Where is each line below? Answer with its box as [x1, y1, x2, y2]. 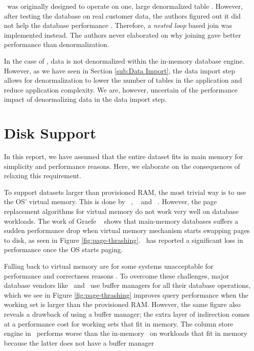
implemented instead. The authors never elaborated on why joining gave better [4, 29, 241, 40]
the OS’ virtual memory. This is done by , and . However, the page [4, 196, 217, 207]
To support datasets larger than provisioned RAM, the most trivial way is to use [4, 187, 246, 197]
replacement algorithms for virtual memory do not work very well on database [4, 206, 239, 216]
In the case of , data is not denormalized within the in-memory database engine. [4, 55, 245, 66]
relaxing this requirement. [4, 170, 81, 181]
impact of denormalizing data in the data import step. [4, 94, 167, 104]
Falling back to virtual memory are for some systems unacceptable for [4, 261, 214, 271]
